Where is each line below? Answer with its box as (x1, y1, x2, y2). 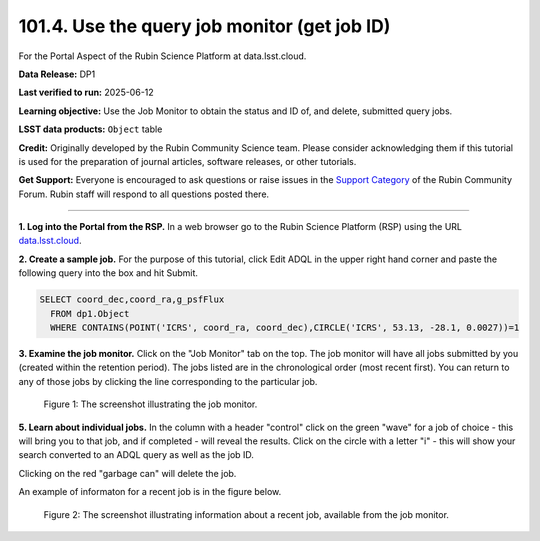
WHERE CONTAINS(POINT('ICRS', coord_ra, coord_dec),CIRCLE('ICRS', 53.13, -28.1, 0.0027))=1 (50, 322, 520, 333)
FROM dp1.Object (50, 308, 130, 319)
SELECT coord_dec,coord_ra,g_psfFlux (39, 294, 225, 305)
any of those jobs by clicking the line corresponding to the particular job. (18, 375, 318, 387)
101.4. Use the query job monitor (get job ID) (18, 15, 391, 37)
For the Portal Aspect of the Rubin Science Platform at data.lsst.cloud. (18, 50, 307, 62)
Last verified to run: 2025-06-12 (18, 86, 154, 99)
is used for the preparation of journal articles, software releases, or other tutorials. (18, 155, 357, 167)
